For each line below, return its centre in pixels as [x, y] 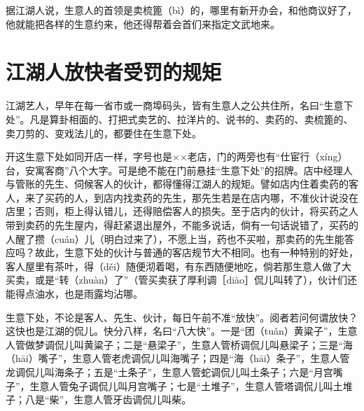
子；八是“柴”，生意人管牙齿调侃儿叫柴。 [99, 399]
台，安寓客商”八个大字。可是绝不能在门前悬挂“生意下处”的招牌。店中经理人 [179, 170]
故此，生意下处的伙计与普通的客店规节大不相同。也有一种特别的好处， [196, 252]
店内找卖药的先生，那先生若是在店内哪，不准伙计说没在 [231, 197]
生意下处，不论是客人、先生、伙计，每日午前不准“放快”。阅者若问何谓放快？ [182, 317]
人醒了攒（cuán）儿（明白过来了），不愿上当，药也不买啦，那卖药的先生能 [175, 238]
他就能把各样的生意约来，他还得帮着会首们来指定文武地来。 [143, 23]
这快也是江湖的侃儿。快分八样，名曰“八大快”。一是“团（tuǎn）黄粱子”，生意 [182, 331]
